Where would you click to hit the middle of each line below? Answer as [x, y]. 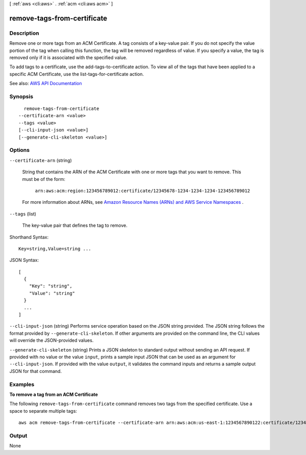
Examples [22, 384]
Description [24, 33]
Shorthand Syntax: [29, 237]
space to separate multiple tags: [43, 411]
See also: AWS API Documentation [46, 84]
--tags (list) [23, 213]
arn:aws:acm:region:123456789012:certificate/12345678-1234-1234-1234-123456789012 [143, 191]
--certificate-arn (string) [41, 160]
